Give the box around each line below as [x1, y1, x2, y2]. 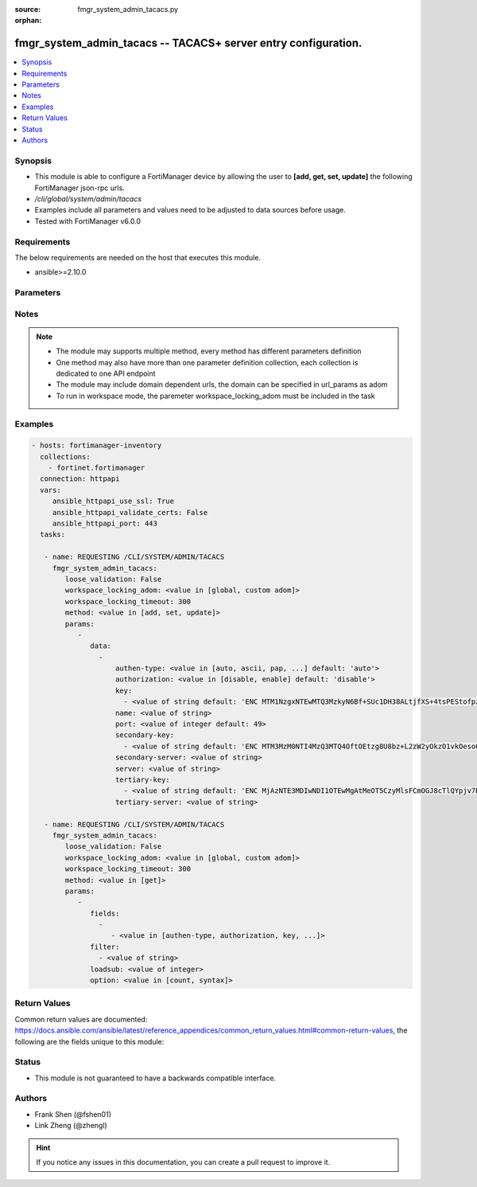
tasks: [40, 530, 66, 539]
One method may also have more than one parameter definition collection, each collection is [56, 357, 359, 367]
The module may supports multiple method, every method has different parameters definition [56, 346, 362, 356]
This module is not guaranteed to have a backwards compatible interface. [34, 1073, 277, 1083]
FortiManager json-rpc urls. [34, 183, 125, 193]
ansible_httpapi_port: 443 [52, 519, 158, 529]
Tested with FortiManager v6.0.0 [34, 216, 142, 226]
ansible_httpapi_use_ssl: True [52, 497, 175, 506]
